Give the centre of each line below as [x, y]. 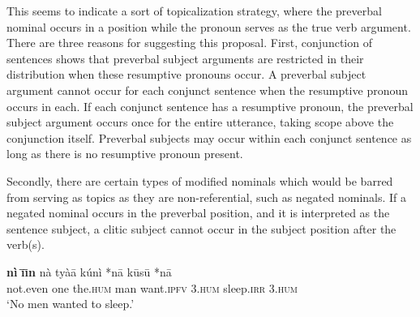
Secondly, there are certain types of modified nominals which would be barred [200, 180]
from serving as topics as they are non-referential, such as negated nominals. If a [207, 197]
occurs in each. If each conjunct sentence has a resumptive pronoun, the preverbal [210, 106]
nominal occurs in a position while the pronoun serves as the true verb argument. [209, 26]
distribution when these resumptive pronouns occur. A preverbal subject [186, 74]
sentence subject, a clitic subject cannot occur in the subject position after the [201, 228]
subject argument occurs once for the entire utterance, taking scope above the [200, 122]
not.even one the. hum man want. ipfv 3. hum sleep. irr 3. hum [152, 287]
